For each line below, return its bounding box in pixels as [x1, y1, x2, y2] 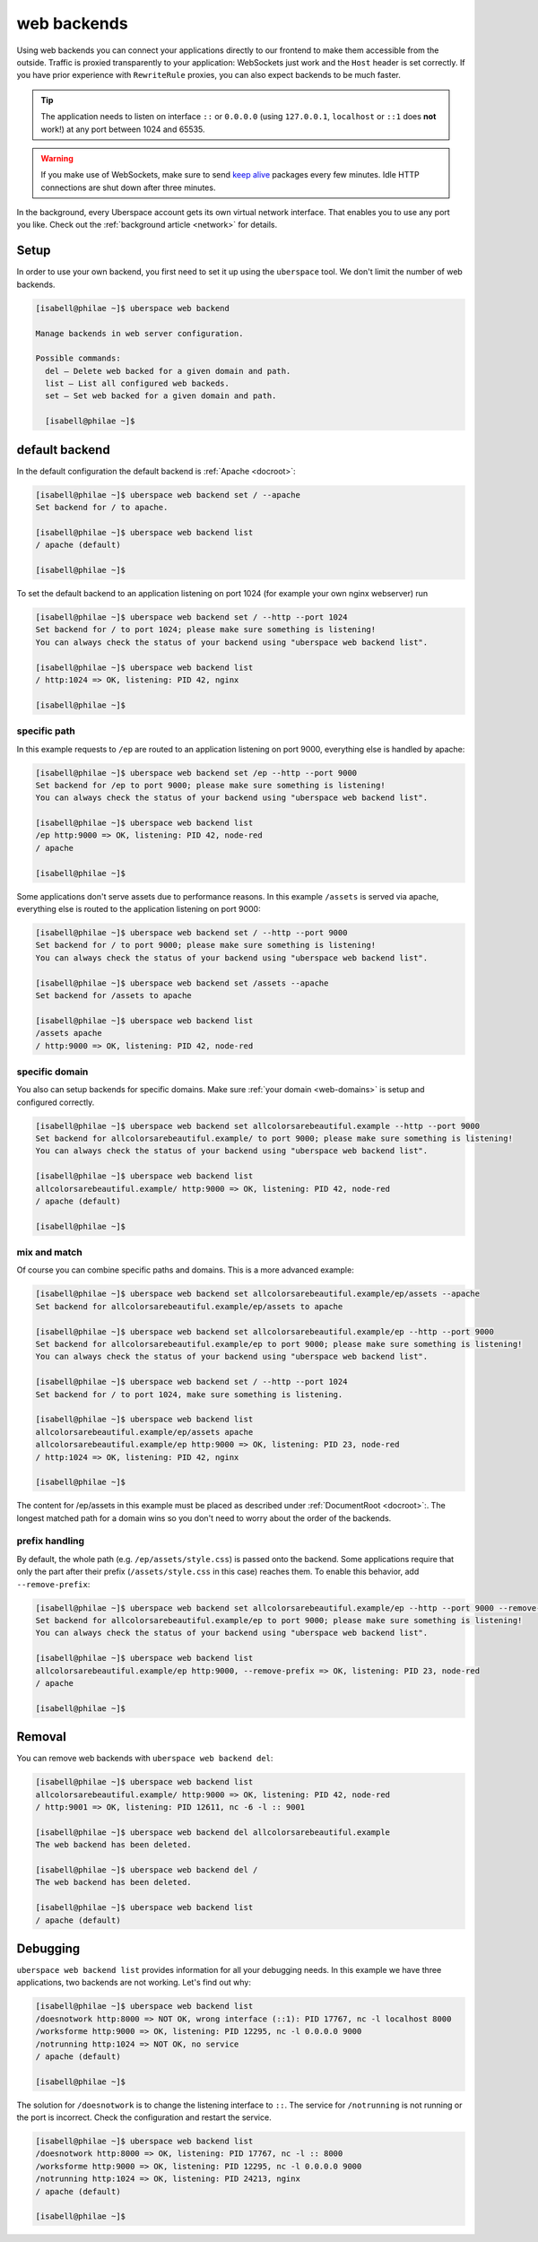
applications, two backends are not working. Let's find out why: [16, 1977, 251, 1988]
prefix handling [16, 1534, 85, 1547]
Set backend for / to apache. [35, 502, 169, 513]
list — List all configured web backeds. [45, 378, 230, 389]
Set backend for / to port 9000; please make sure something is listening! [35, 940, 377, 951]
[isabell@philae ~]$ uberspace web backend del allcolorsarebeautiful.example [35, 1827, 390, 1838]
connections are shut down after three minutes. [40, 182, 216, 193]
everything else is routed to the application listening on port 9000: [16, 904, 261, 914]
